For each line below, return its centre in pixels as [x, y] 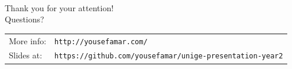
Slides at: [26, 55]
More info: [28, 40]
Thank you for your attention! [59, 7]
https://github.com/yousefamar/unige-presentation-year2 [169, 56]
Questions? [25, 19]
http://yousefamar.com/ [101, 42]
